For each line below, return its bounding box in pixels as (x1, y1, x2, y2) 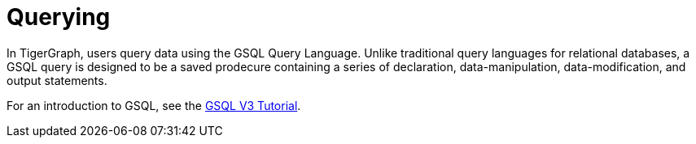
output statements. (7, 73, 107, 87)
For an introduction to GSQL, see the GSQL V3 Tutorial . (7, 98, 301, 112)
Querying (7, 3, 111, 31)
